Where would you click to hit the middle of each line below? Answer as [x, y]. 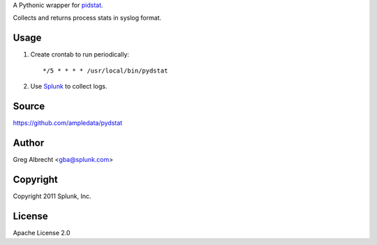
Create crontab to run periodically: [80, 54]
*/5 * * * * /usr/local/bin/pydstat [105, 70]
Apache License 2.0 [42, 232]
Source [29, 106]
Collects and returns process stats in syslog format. [87, 18]
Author [29, 143]
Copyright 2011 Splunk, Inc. [52, 196]
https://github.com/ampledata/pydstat [68, 123]
